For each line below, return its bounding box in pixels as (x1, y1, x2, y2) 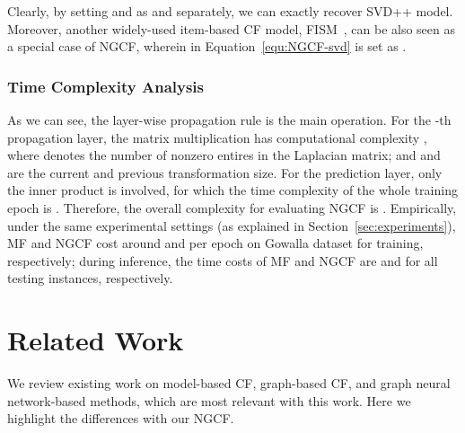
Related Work (7, 322, 184, 358)
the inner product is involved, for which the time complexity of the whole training (7, 181, 458, 199)
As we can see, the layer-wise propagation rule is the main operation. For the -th (7, 110, 452, 128)
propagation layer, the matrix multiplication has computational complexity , (7, 128, 427, 146)
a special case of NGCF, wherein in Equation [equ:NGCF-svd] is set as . (7, 37, 407, 56)
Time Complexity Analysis (7, 75, 205, 97)
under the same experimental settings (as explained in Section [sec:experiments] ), (7, 216, 456, 234)
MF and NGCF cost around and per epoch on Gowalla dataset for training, (7, 234, 424, 252)
